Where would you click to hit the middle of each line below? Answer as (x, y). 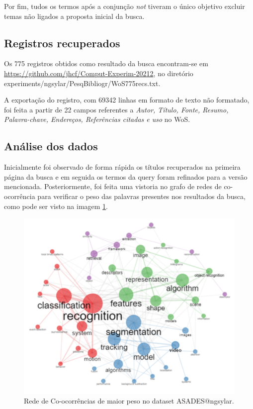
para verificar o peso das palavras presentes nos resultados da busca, (141, 196)
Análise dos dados (51, 146)
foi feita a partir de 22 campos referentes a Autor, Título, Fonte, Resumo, (116, 109)
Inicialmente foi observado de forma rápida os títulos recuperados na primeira (122, 167)
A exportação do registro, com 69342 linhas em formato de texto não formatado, (127, 100)
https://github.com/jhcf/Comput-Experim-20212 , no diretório (99, 73)
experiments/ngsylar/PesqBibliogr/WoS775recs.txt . (82, 83)
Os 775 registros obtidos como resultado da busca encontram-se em (106, 63)
